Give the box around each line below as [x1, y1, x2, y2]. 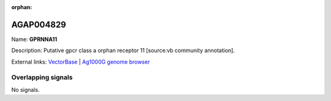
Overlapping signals [11, 73, 73, 82]
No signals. [11, 86, 40, 93]
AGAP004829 [11, 19, 67, 30]
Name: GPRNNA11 [11, 36, 58, 43]
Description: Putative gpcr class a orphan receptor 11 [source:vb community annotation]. [11, 47, 235, 54]
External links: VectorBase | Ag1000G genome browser [11, 58, 150, 65]
